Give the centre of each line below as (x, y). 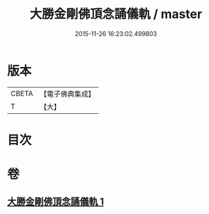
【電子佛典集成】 (67, 94)
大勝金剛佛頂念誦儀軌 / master (116, 14)
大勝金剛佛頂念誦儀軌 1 (56, 202)
